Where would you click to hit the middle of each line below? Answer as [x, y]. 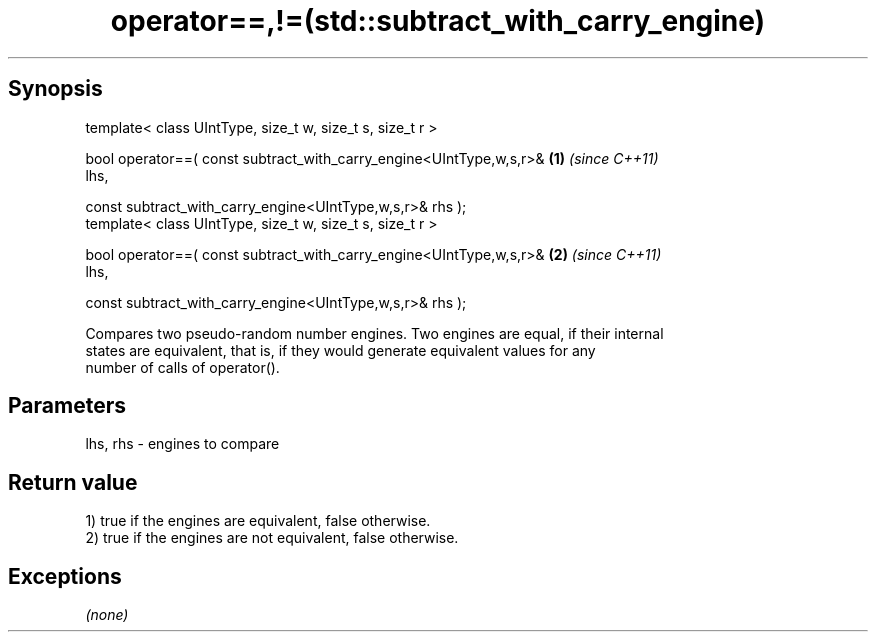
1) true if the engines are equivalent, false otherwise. [258, 521]
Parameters [67, 406]
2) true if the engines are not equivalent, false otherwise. [272, 538]
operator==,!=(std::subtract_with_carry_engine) [438, 21]
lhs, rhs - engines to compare [182, 444]
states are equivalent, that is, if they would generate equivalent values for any [340, 350]
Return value [73, 482]
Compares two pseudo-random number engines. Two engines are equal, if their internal [374, 333]
